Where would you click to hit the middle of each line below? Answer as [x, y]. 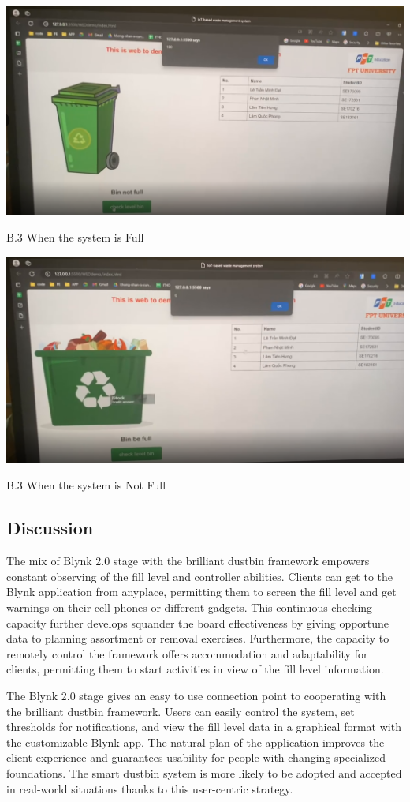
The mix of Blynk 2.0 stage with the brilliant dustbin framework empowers [188, 561]
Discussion [50, 528]
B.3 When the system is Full [75, 237]
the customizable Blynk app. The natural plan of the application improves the [196, 742]
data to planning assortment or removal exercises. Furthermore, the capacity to [198, 638]
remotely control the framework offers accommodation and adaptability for [187, 653]
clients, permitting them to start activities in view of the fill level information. [195, 669]
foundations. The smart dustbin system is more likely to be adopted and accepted [204, 772]
